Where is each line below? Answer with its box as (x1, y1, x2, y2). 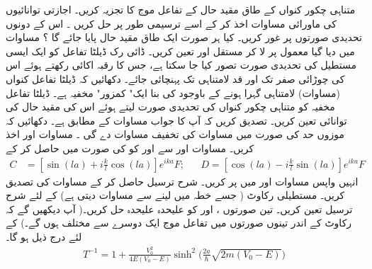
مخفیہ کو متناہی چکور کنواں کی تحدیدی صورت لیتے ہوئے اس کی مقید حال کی (6, 99, 335, 114)
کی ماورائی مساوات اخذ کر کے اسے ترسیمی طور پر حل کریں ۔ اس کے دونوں (6, 16, 337, 30)
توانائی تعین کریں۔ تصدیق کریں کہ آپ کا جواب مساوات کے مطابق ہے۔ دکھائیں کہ (6, 113, 347, 127)
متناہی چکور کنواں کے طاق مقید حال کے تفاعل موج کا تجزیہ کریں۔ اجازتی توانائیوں (6, 2, 356, 16)
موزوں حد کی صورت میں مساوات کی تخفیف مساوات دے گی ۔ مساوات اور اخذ (6, 127, 345, 142)
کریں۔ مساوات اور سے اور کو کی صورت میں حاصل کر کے (6, 140, 254, 155)
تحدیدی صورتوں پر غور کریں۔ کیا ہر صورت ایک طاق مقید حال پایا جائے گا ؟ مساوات (6, 30, 362, 45)
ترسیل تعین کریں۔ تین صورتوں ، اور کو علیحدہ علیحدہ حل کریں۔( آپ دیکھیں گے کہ (6, 201, 353, 216)
